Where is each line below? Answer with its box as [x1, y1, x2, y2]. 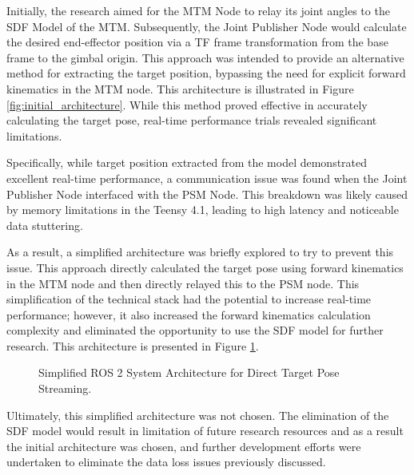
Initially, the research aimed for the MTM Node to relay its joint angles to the [6, 2, 390, 18]
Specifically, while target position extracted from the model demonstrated [6, 154, 368, 171]
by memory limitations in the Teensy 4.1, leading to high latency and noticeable [6, 201, 399, 218]
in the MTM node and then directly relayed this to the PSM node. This [6, 275, 360, 291]
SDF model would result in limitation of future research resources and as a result [6, 422, 404, 439]
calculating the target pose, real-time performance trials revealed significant [6, 112, 377, 129]
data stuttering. [6, 216, 83, 233]
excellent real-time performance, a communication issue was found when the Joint [6, 169, 408, 186]
